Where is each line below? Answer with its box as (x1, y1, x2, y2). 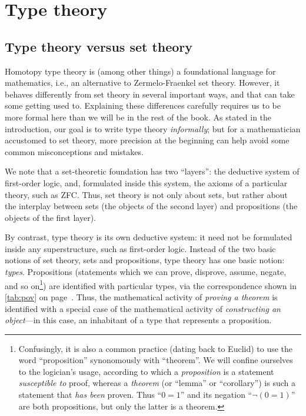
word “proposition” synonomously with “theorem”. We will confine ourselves (18, 354, 293, 366)
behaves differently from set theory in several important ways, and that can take (5, 88, 295, 100)
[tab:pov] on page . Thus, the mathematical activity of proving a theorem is (5, 290, 278, 303)
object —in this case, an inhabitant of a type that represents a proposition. (5, 314, 272, 326)
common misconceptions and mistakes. (5, 145, 144, 157)
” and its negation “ (180, 388, 252, 401)
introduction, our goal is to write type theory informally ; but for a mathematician (5, 122, 301, 135)
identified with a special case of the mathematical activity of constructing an (5, 302, 281, 314)
